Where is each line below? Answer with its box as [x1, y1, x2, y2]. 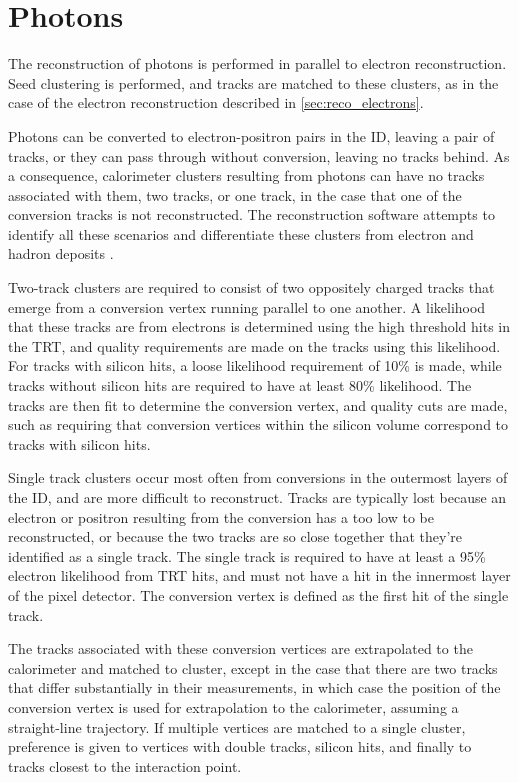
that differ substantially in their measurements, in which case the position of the [8, 677, 501, 698]
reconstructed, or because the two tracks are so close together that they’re [8, 526, 463, 547]
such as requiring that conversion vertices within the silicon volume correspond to [8, 414, 509, 435]
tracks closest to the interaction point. [8, 755, 242, 776]
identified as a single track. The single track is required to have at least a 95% [8, 545, 486, 566]
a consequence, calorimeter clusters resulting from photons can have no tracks [8, 165, 485, 186]
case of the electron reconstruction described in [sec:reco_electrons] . [8, 92, 424, 113]
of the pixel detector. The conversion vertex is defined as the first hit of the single [8, 584, 509, 605]
